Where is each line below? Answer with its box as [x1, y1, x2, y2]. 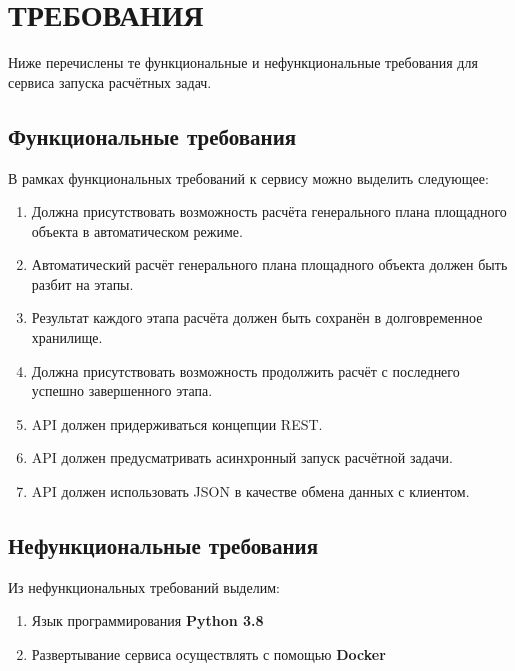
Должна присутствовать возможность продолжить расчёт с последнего [31, 360, 460, 381]
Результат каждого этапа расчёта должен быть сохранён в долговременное [31, 307, 483, 328]
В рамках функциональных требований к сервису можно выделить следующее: [8, 167, 489, 188]
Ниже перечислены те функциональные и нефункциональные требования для [8, 52, 478, 73]
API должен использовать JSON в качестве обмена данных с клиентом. [31, 481, 470, 502]
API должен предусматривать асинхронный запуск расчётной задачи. [31, 447, 453, 468]
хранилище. [31, 327, 103, 348]
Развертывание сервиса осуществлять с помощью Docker [31, 644, 386, 665]
